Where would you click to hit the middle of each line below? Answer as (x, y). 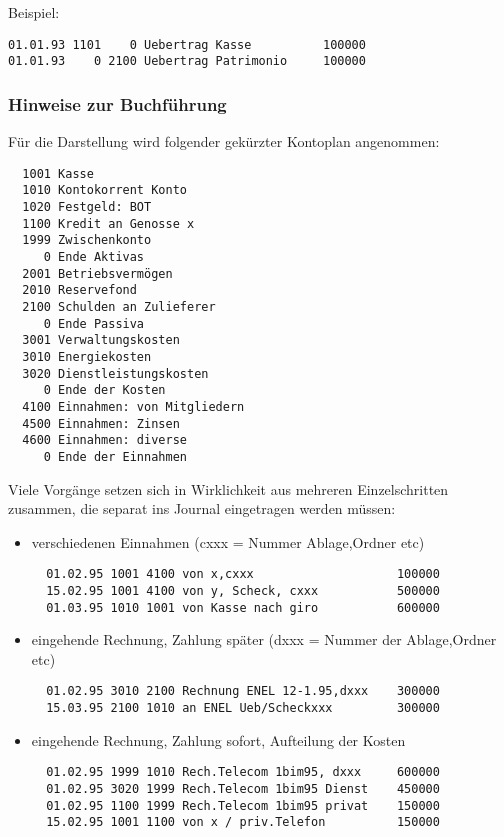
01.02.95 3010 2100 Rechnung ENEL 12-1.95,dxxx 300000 (243, 691)
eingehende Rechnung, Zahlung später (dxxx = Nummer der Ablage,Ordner (264, 639)
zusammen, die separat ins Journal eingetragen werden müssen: (202, 508)
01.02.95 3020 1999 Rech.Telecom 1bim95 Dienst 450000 (243, 789)
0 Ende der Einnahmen (115, 456)
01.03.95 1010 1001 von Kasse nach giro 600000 (243, 607)
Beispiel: (34, 12)
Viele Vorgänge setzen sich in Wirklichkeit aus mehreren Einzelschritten (228, 488)
